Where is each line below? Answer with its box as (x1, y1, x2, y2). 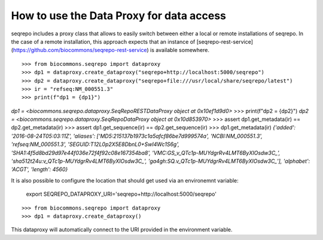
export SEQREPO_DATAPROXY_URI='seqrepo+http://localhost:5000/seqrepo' (26, 190, 217, 198)
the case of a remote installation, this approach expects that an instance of (11, 38, 196, 45)
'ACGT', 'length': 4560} (11, 166, 68, 173)
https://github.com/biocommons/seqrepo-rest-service (13, 47, 147, 54)
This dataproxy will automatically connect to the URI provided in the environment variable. (11, 226, 233, 233)
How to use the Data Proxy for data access (11, 9, 227, 22)
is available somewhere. (150, 47, 209, 54)
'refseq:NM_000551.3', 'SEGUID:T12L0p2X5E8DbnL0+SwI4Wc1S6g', (11, 141, 179, 148)
